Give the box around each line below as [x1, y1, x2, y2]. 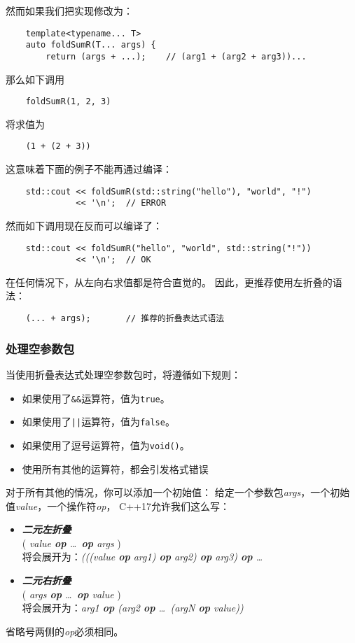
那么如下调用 [6, 71, 64, 86]
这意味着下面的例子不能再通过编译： [6, 162, 172, 176]
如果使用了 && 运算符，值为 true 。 [22, 390, 170, 405]
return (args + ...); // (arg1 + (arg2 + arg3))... [46, 51, 307, 62]
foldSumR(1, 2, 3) [25, 97, 111, 107]
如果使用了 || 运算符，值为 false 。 [22, 414, 175, 429]
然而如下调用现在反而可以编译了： [6, 218, 162, 232]
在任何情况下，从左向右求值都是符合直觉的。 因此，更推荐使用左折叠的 [6, 274, 333, 289]
